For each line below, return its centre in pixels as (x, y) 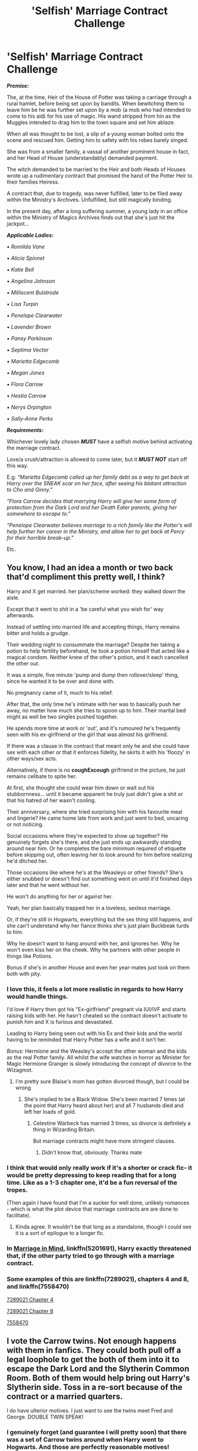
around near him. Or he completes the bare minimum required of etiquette (96, 848)
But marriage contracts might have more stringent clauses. (104, 1141)
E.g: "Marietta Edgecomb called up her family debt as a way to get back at (98, 477)
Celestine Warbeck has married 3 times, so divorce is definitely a (112, 1123)
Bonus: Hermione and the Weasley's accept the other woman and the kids (97, 1051)
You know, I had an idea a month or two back (90, 568)
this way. (17, 465)
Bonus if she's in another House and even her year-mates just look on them (98, 967)
